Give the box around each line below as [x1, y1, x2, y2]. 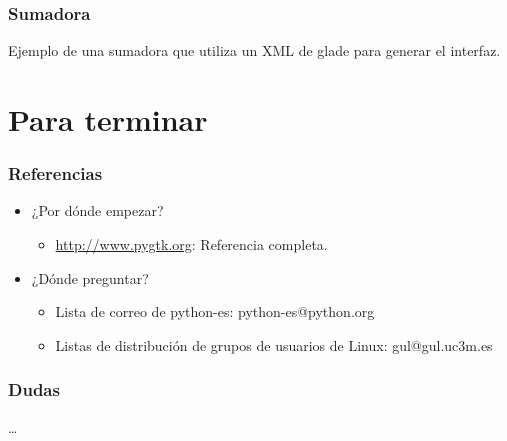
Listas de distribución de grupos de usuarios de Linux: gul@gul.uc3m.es [55, 334, 493, 355]
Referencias [8, 161, 103, 186]
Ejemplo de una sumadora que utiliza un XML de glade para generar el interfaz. [8, 40, 501, 61]
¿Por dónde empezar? [31, 200, 164, 221]
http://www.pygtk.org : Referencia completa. [55, 234, 328, 254]
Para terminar [8, 99, 208, 139]
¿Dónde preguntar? [31, 267, 149, 288]
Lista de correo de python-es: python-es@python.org [55, 301, 375, 322]
